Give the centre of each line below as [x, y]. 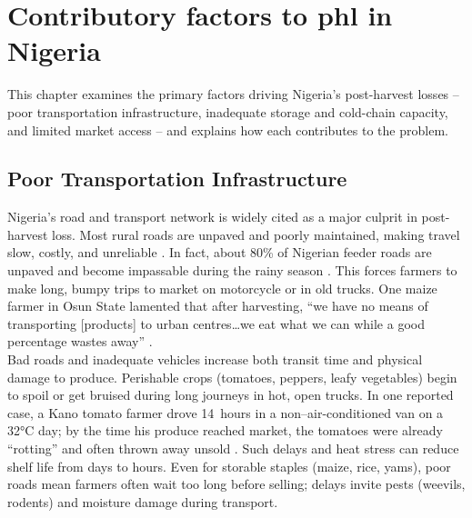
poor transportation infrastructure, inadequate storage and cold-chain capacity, [228, 111]
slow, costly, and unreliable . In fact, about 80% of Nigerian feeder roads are [220, 252]
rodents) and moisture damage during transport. [143, 501]
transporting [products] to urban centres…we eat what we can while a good [216, 323]
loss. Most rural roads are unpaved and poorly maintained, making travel [256, 234]
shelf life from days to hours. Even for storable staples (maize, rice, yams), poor [229, 466]
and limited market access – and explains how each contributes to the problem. [228, 129]
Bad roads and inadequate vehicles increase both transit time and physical [215, 359]
